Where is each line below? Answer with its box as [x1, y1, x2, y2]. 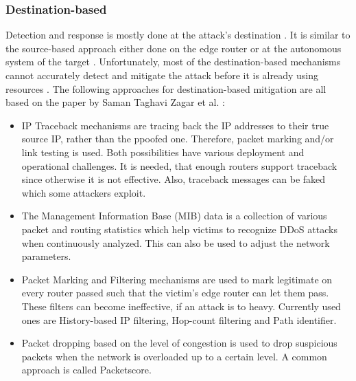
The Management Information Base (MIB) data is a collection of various [21, 208, 327, 223]
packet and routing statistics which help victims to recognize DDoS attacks [21, 221, 337, 236]
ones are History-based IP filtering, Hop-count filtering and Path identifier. [21, 312, 337, 327]
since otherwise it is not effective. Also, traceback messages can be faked [21, 172, 326, 186]
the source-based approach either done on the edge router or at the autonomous [5, 41, 342, 55]
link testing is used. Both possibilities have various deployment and [21, 144, 305, 159]
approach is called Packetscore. [21, 362, 152, 377]
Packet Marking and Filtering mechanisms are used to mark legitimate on [21, 272, 333, 286]
